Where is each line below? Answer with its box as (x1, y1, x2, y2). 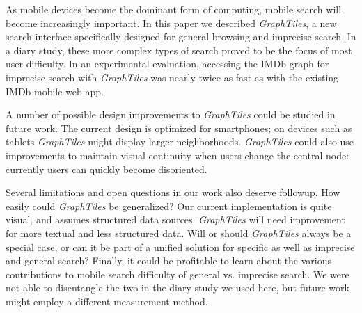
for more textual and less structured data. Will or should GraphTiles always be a (6, 225, 352, 240)
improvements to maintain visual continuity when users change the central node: (6, 147, 349, 162)
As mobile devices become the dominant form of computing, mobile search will (6, 2, 342, 16)
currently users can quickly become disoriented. (6, 161, 207, 176)
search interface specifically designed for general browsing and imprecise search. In (6, 29, 356, 44)
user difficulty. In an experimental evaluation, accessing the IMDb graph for (6, 56, 329, 71)
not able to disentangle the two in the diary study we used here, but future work (6, 280, 349, 295)
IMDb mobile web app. (6, 83, 104, 98)
